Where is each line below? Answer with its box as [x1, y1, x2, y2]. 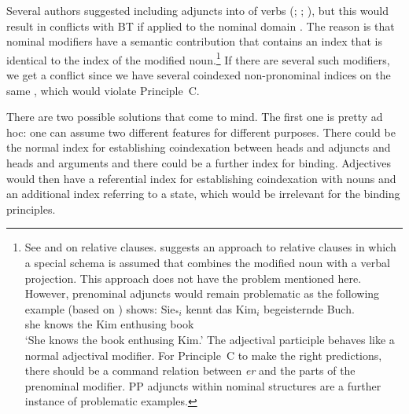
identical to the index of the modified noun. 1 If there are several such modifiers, [6, 49, 390, 68]
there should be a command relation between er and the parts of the [24, 362, 356, 379]
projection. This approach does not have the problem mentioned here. [24, 269, 362, 286]
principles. [6, 200, 56, 217]
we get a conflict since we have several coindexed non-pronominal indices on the [6, 67, 391, 83]
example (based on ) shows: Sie [24, 300, 175, 317]
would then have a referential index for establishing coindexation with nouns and [6, 170, 396, 186]
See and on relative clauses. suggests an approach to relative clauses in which [24, 239, 396, 255]
